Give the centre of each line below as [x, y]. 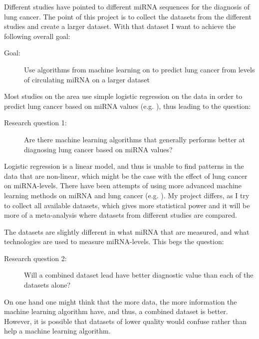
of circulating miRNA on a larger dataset [87, 79]
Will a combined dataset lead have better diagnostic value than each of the [139, 275]
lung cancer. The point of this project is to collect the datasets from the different [128, 16]
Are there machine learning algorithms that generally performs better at [135, 139]
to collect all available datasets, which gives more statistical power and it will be [127, 205]
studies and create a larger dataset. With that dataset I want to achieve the [120, 26]
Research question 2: [35, 258]
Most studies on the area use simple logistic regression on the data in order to [123, 96]
